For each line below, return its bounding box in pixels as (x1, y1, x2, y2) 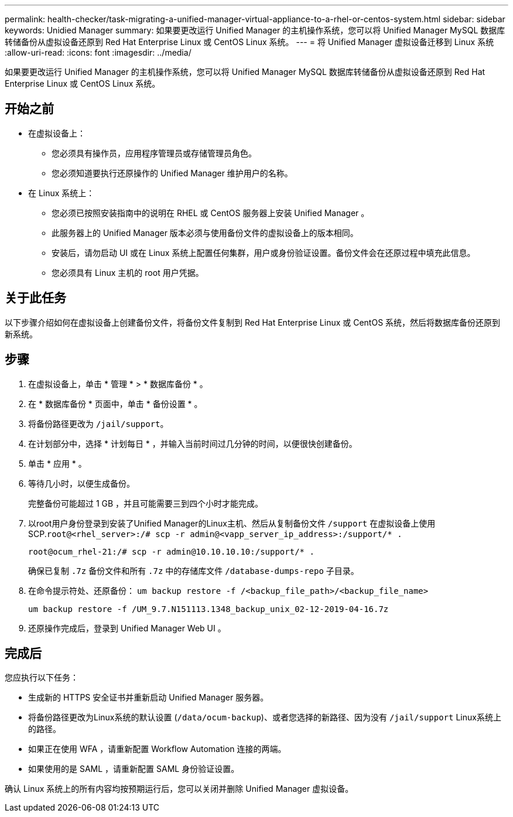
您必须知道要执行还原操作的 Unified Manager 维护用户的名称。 (52, 167, 293, 178)
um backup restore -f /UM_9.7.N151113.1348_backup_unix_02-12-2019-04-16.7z (28, 604, 389, 614)
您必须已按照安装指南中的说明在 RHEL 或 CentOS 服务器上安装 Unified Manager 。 (52, 207, 370, 218)
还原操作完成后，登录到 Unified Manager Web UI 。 (28, 623, 226, 633)
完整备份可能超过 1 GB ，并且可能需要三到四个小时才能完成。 (28, 498, 264, 508)
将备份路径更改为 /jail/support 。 (28, 418, 169, 429)
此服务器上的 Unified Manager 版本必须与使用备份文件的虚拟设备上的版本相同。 (52, 227, 358, 238)
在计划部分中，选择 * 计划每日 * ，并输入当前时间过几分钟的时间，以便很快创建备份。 (28, 438, 357, 449)
